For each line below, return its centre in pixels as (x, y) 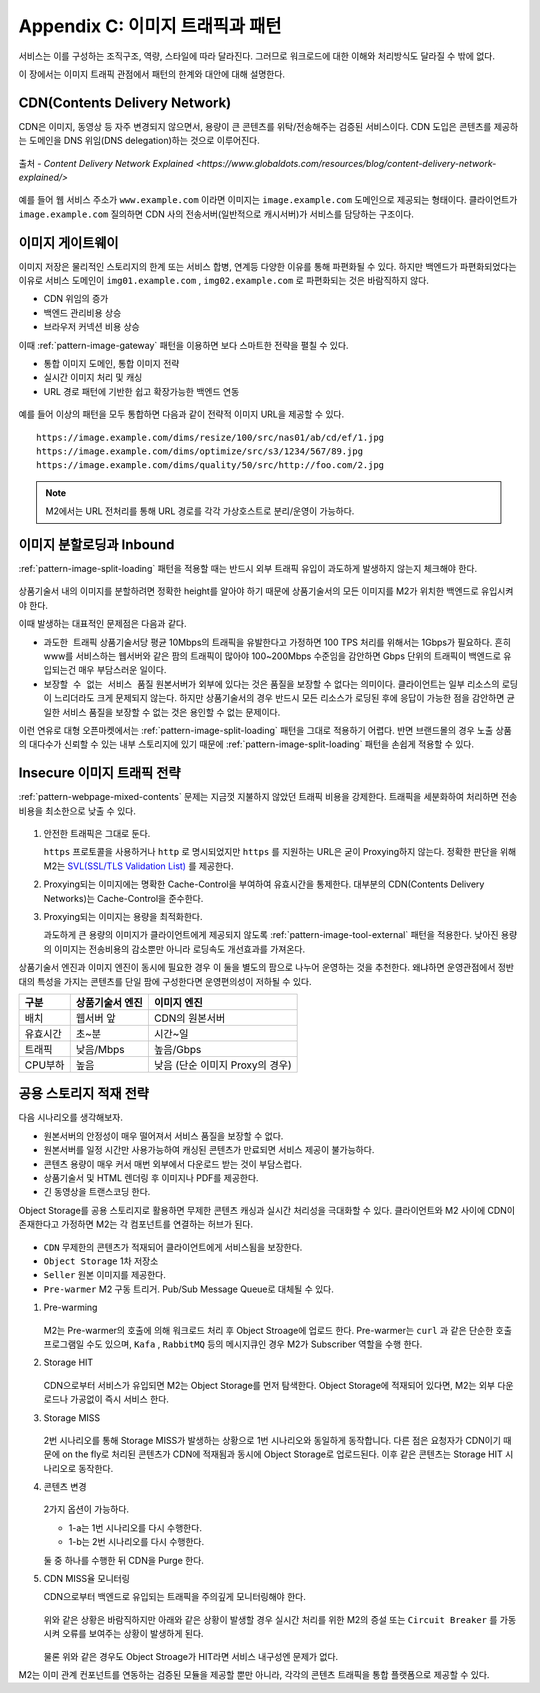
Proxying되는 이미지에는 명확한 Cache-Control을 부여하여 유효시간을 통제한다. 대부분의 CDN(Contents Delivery (264, 884)
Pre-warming (70, 1307)
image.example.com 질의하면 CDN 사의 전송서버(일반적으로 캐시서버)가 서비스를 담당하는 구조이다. (216, 214)
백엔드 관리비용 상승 (82, 312)
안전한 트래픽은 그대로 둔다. (97, 834)
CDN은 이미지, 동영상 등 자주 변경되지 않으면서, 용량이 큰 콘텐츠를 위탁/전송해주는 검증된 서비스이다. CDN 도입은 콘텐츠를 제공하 (268, 126)
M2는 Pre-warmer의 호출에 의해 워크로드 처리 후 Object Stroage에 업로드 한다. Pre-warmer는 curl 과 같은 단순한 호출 (277, 1330)
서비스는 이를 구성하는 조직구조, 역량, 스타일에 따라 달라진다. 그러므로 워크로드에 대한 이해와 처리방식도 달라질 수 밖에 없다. (256, 56)
